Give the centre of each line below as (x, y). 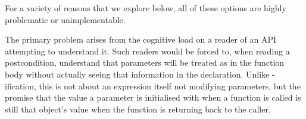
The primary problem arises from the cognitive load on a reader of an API (141, 39)
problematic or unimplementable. (65, 19)
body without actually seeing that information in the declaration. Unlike (137, 74)
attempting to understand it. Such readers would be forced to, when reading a (147, 51)
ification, (21, 86)
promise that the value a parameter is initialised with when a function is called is (153, 97)
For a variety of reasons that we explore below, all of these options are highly (146, 8)
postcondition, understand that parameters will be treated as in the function (145, 62)
